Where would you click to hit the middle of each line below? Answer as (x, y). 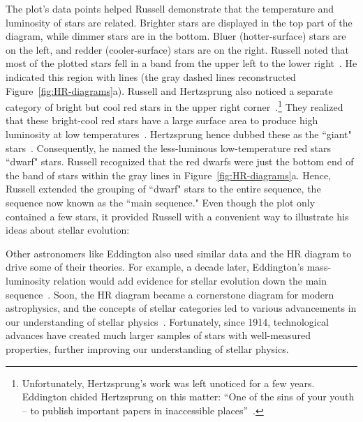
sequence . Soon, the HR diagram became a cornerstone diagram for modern (170, 294)
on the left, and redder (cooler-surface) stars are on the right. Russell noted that (178, 49)
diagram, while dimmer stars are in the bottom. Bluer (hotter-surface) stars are (176, 36)
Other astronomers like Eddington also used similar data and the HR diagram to (179, 253)
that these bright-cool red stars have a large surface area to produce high (162, 120)
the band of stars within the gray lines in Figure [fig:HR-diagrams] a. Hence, (169, 175)
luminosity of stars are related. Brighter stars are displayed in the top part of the (179, 22)
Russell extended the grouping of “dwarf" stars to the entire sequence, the (163, 189)
